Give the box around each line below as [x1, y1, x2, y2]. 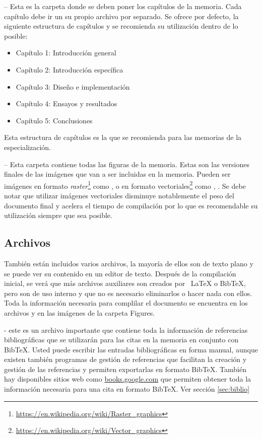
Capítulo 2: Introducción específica [16, 64, 123, 75]
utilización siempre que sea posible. [4, 210, 112, 221]
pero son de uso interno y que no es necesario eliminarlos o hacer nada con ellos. [4, 287, 252, 298]
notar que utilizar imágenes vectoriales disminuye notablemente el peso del [4, 190, 234, 200]
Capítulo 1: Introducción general [16, 47, 116, 58]
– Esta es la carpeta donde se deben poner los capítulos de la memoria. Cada [4, 1, 242, 11]
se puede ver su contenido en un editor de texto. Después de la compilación [4, 268, 236, 278]
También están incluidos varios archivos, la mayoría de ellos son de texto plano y [4, 258, 253, 268]
